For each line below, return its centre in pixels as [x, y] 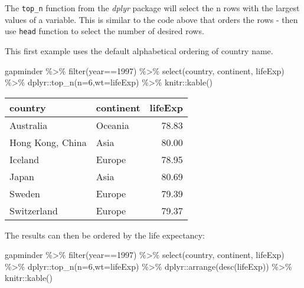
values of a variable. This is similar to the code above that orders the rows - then [151, 19]
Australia [29, 125]
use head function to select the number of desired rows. [104, 31]
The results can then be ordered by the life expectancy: [105, 235]
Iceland [24, 159]
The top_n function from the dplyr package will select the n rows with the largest [152, 8]
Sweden [25, 193]
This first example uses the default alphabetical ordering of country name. [139, 50]
